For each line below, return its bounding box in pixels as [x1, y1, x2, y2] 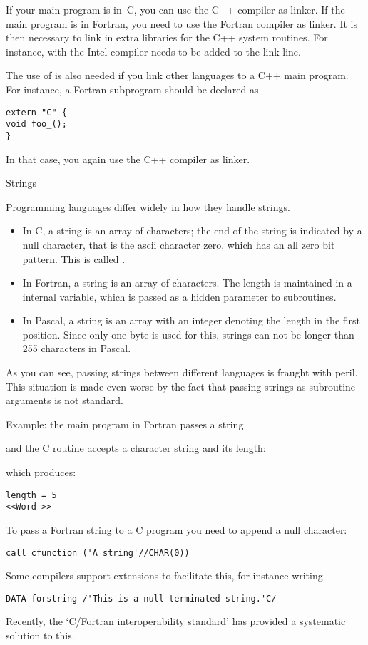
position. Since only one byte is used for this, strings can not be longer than [22, 326, 354, 341]
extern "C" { [6, 107, 67, 118]
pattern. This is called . [22, 251, 126, 266]
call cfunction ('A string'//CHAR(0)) [6, 547, 190, 558]
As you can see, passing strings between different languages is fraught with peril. [6, 365, 358, 380]
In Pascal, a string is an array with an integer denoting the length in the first [22, 313, 361, 328]
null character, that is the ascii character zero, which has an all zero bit [22, 237, 335, 252]
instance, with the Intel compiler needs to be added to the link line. [6, 43, 301, 58]
